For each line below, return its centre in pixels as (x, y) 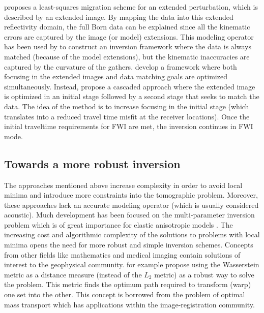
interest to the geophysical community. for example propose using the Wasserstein (132, 264)
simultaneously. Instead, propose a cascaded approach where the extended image (130, 86)
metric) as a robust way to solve (204, 274)
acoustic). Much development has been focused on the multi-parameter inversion (129, 215)
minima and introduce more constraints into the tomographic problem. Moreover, (131, 195)
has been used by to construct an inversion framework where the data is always (128, 46)
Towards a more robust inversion (92, 163)
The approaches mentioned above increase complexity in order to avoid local (123, 185)
